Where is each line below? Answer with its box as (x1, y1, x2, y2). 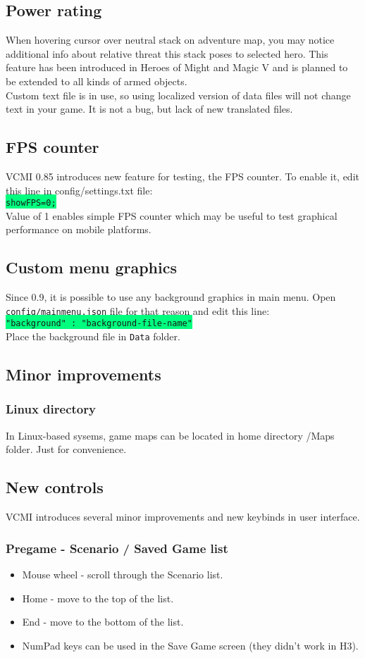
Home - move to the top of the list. (22, 590, 174, 605)
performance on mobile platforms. (6, 222, 151, 237)
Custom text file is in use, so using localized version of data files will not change (6, 87, 351, 102)
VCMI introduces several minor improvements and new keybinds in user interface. (6, 509, 360, 524)
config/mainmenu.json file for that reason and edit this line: (6, 303, 270, 318)
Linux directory (6, 400, 96, 418)
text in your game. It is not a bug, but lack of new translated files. (6, 101, 293, 116)
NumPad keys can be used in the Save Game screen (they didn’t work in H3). (22, 638, 359, 652)
